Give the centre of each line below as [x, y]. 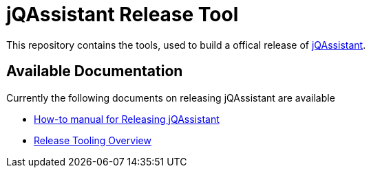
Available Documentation [95, 71]
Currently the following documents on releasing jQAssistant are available [171, 97]
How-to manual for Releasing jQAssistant [127, 119]
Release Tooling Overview [93, 140]
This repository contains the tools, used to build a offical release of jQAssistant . [186, 45]
